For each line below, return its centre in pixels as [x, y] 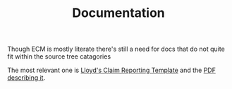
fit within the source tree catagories [59, 57]
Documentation [118, 13]
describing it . [26, 78]
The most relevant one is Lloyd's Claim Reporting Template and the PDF [112, 70]
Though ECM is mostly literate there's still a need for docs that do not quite [116, 49]
